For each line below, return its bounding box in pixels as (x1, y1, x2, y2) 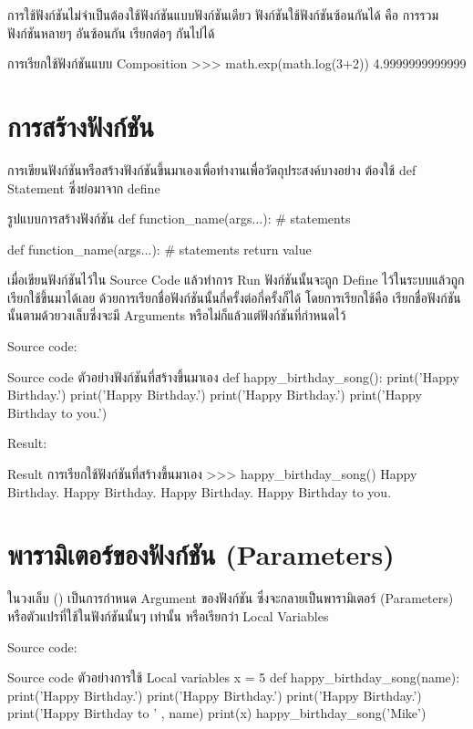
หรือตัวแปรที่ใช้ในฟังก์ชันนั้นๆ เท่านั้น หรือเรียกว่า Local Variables (7, 606, 329, 625)
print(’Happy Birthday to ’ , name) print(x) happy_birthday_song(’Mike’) (7, 703, 427, 723)
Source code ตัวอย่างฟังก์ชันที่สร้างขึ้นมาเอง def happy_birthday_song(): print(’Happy (7, 367, 459, 386)
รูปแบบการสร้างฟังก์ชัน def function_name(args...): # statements (7, 209, 351, 228)
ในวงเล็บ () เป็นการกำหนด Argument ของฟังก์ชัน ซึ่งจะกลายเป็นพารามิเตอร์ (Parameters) (7, 588, 454, 608)
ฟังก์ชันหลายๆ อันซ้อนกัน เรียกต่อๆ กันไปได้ (7, 23, 215, 42)
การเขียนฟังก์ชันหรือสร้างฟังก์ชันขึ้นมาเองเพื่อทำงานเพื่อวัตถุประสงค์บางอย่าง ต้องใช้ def (7, 160, 416, 179)
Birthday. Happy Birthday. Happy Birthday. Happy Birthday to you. (7, 482, 392, 501)
